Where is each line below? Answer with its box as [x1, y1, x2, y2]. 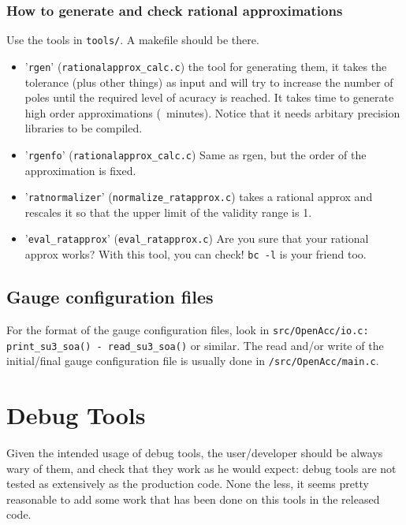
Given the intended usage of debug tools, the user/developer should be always [6, 445, 383, 461]
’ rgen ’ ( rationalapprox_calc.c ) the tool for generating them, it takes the [24, 58, 387, 74]
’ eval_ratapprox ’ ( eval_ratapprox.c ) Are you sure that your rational [24, 230, 369, 247]
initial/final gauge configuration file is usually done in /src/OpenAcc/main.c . [6, 352, 379, 369]
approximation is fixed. [24, 162, 136, 178]
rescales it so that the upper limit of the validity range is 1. [24, 203, 312, 220]
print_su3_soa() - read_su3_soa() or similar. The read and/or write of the [6, 337, 384, 353]
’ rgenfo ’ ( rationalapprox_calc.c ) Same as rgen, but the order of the [24, 146, 367, 162]
